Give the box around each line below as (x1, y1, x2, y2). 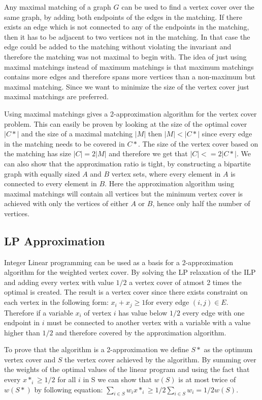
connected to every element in (4, 178, 97, 189)
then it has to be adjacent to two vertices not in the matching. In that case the (4, 31, 250, 42)
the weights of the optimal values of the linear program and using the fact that (4, 364, 250, 375)
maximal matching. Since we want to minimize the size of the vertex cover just (4, 81, 249, 92)
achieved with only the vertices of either (4, 198, 128, 209)
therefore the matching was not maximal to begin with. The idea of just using (4, 51, 247, 62)
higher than (4, 327, 40, 337)
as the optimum (204, 344, 253, 355)
